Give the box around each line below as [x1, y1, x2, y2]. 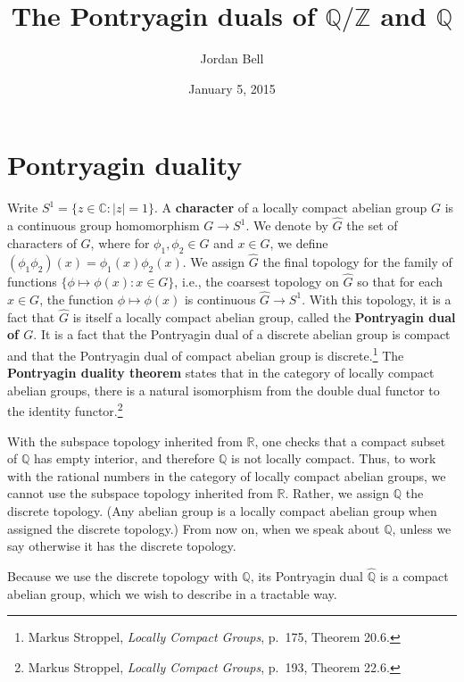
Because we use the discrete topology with [7, 566, 238, 585]
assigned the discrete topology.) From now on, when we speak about [7, 519, 380, 537]
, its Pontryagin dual [250, 566, 363, 585]
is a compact [379, 566, 449, 585]
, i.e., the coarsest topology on [174, 272, 339, 291]
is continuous [184, 289, 256, 308]
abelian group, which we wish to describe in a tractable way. [7, 584, 337, 603]
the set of [346, 216, 398, 235]
